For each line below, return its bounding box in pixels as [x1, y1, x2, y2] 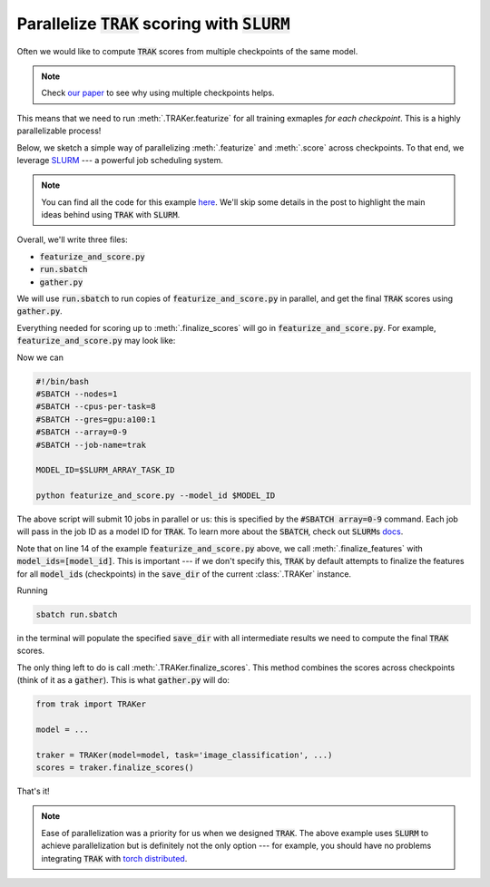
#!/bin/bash [35, 376, 90, 386]
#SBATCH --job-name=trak [35, 440, 147, 450]
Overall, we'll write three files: [16, 234, 128, 245]
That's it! [16, 785, 50, 797]
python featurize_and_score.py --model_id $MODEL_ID [35, 491, 276, 501]
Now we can [16, 352, 64, 363]
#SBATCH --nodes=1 [35, 388, 118, 399]
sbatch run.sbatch [35, 609, 118, 619]
